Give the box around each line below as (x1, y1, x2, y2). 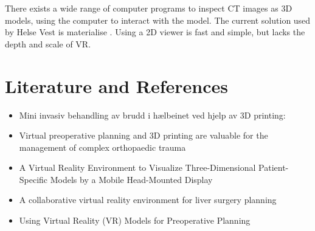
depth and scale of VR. (5, 37, 91, 50)
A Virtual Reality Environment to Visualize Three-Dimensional (19, 161, 256, 174)
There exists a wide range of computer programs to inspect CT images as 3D (5, 2, 292, 14)
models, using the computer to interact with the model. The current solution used (5, 13, 311, 26)
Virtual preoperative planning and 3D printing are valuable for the (19, 129, 268, 142)
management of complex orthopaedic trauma (19, 140, 186, 153)
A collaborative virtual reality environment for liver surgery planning (19, 193, 277, 206)
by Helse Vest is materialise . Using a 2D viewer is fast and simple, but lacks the (5, 26, 305, 38)
